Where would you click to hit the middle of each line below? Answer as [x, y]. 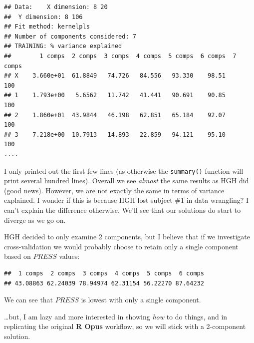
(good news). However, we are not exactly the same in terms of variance [114, 190]
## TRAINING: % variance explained [63, 46]
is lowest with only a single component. [141, 300]
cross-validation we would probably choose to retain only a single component [121, 246]
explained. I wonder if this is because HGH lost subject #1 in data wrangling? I [127, 200]
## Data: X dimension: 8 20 [56, 7]
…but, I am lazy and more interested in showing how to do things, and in [116, 316]
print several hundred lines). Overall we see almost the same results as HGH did [127, 181]
